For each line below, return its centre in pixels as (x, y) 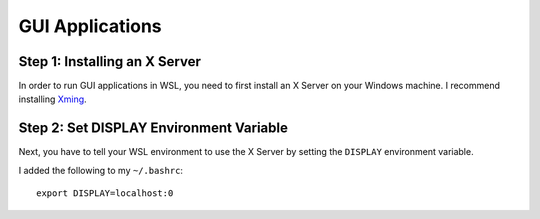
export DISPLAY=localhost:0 (105, 193)
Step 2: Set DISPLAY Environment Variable (153, 128)
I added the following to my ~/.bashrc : (101, 170)
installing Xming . (52, 99)
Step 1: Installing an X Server (110, 61)
